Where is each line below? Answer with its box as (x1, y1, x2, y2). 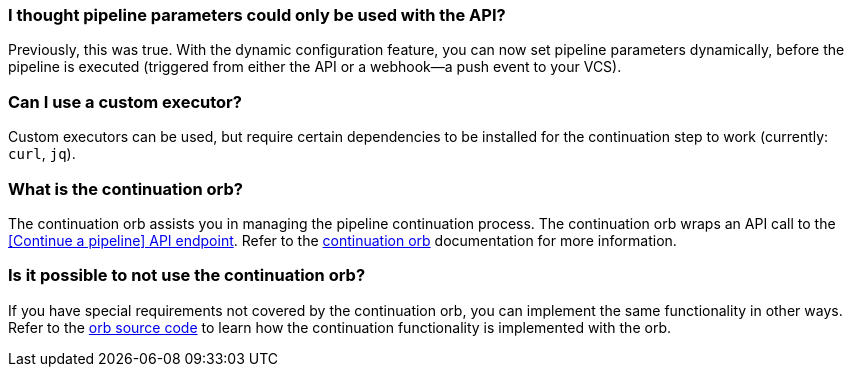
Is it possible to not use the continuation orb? (8, 265, 366, 286)
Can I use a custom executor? (8, 91, 242, 112)
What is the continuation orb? (8, 178, 243, 199)
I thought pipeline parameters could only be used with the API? (8, 5, 506, 25)
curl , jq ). (8, 145, 76, 163)
